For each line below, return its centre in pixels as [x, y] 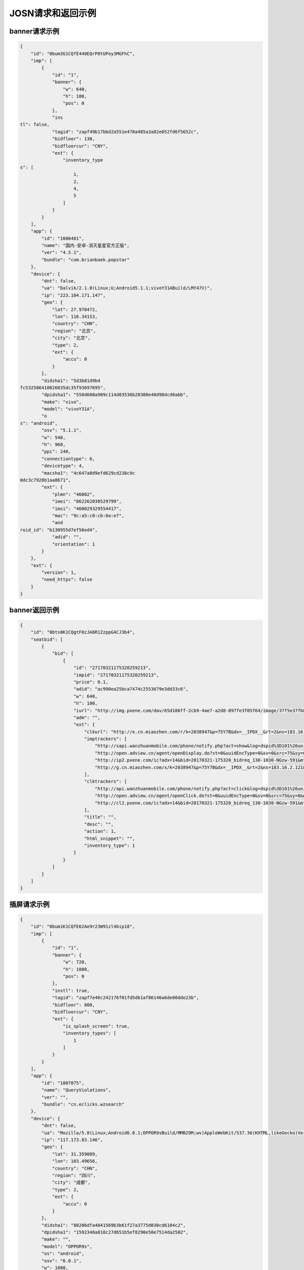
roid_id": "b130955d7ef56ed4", [59, 530]
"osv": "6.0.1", [62, 1261]
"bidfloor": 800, [73, 1005]
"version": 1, [59, 573]
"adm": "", [87, 717]
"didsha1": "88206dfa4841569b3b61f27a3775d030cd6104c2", [113, 1225]
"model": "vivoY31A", [68, 409]
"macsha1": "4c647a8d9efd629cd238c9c [88, 473]
